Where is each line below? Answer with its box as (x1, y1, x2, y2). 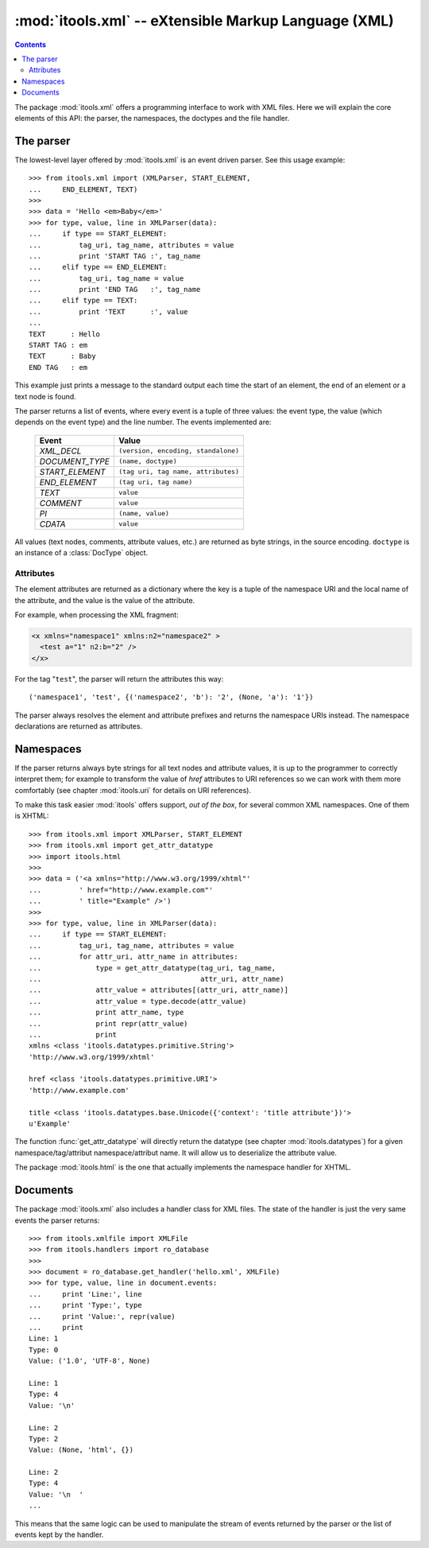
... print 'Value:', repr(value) (29, 1312, 176, 1320)
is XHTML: (14, 811, 49, 821)
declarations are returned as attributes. (14, 721, 143, 731)
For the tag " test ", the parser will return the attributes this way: (14, 674, 224, 683)
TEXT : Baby (29, 352, 96, 361)
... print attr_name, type (29, 1008, 184, 1017)
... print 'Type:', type (29, 1301, 142, 1310)
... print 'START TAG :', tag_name (29, 251, 201, 260)
